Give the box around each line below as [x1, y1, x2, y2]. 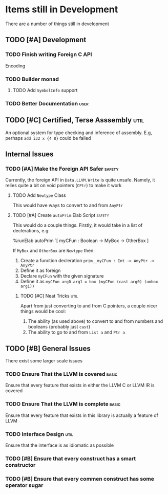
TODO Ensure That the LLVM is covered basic [5, 371, 118, 378]
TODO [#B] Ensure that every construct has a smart [5, 455, 136, 462]
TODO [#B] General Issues [5, 344, 91, 353]
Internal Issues [5, 150, 54, 159]
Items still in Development [5, 4, 118, 15]
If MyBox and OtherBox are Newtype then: [12, 248, 95, 254]
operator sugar [5, 482, 44, 489]
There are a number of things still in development [5, 21, 109, 27]
